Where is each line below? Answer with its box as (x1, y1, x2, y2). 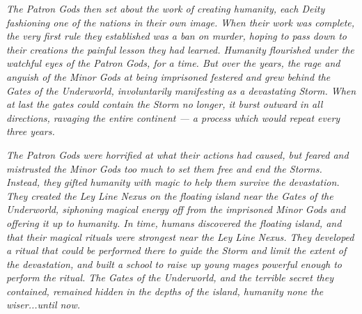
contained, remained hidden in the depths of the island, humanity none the (6, 283, 324, 298)
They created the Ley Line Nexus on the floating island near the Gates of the (6, 188, 333, 203)
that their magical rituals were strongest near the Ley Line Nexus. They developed (6, 229, 354, 244)
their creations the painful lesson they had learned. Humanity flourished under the (6, 42, 354, 56)
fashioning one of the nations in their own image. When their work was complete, (6, 15, 355, 29)
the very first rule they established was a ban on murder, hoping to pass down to (6, 29, 347, 43)
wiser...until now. (6, 297, 81, 312)
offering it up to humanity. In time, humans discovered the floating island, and (6, 215, 342, 230)
